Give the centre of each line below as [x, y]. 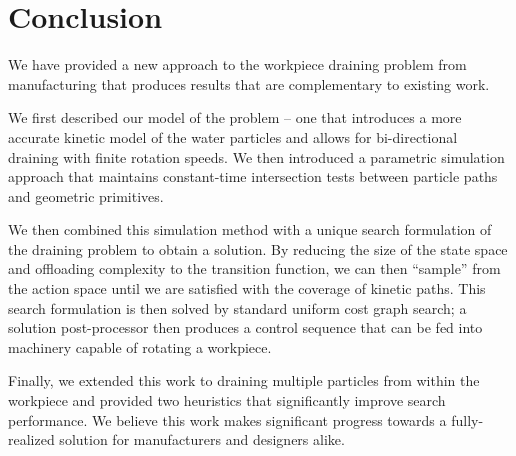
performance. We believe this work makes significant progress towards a [227, 419]
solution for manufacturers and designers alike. [202, 439]
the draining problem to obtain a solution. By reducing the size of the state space [258, 248]
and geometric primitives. [86, 195]
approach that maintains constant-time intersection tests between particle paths [253, 176]
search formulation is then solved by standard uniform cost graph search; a [237, 307]
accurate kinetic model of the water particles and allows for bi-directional [233, 136]
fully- [467, 419]
